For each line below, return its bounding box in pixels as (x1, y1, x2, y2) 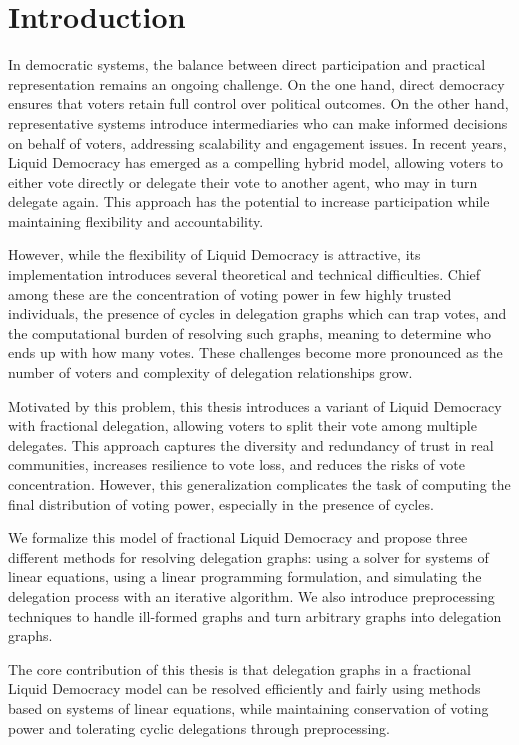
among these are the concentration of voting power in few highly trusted (8, 283, 452, 304)
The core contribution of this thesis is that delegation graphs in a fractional (8, 658, 471, 679)
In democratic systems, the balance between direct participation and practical (8, 54, 486, 75)
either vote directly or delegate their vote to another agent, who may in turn (8, 171, 478, 192)
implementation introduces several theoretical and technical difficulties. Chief (8, 264, 481, 285)
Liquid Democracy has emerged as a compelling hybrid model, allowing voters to (8, 152, 504, 173)
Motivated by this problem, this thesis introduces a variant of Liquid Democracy (8, 395, 502, 416)
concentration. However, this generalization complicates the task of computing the (8, 474, 511, 494)
